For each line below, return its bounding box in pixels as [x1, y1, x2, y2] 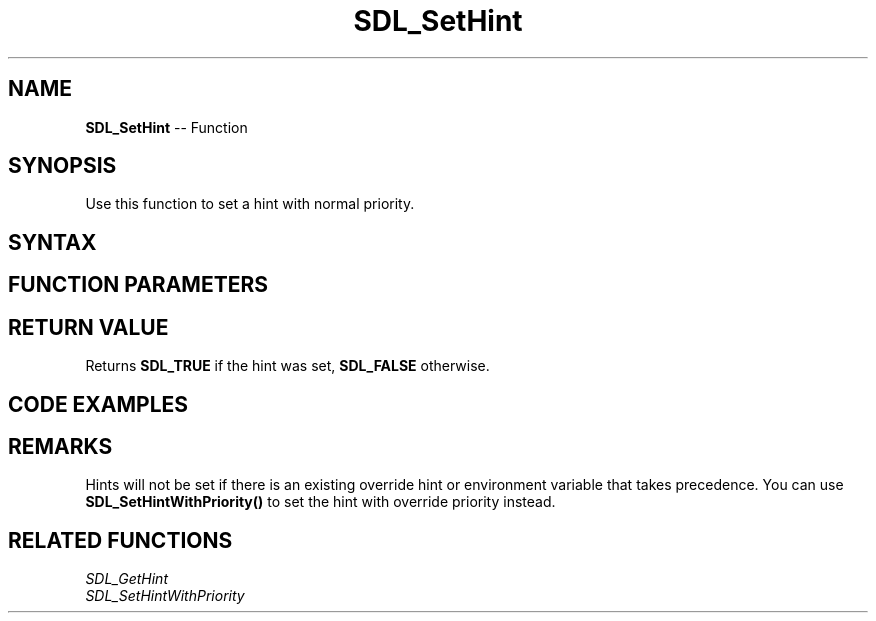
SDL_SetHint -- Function [85, 118, 248, 136]
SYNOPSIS [8, 153, 117, 179]
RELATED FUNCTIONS [8, 527, 233, 553]
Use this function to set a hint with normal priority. [85, 195, 415, 213]
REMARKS [8, 433, 113, 459]
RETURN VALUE [8, 314, 169, 340]
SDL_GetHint [85, 570, 168, 588]
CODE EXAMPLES [8, 391, 189, 417]
